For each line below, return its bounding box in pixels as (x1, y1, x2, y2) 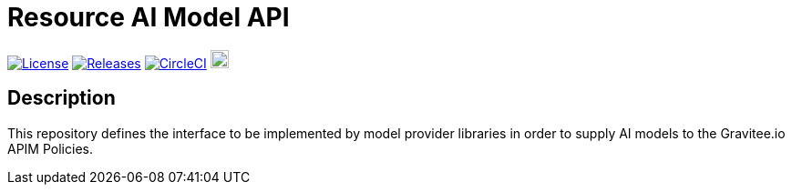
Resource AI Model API (7, 2, 290, 33)
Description (7, 86, 116, 110)
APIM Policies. (7, 140, 93, 157)
